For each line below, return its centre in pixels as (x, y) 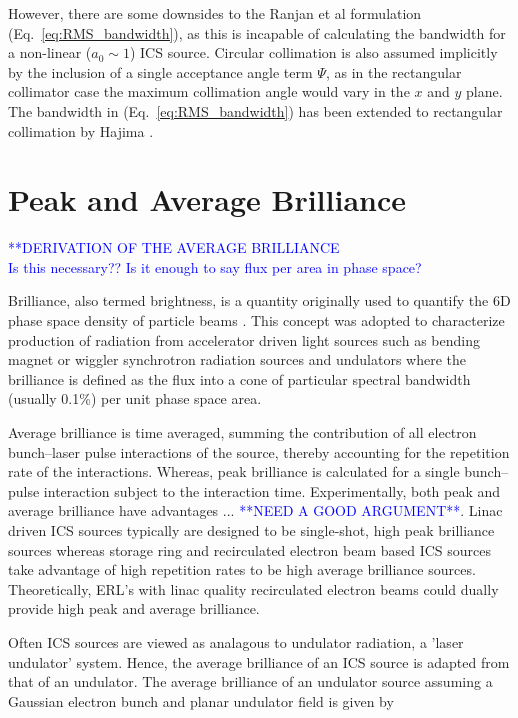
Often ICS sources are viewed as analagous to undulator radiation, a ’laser (236, 641)
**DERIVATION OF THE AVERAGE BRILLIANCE (174, 247)
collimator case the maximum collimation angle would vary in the (209, 91)
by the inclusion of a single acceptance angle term (160, 71)
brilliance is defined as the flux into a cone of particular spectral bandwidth (239, 378)
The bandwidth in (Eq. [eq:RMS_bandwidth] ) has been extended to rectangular (255, 110)
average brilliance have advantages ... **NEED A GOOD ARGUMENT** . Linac (255, 510)
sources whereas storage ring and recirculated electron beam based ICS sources (250, 549)
